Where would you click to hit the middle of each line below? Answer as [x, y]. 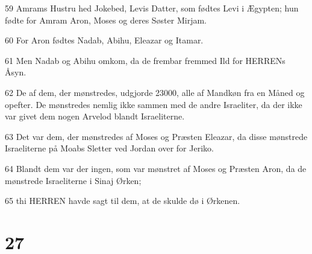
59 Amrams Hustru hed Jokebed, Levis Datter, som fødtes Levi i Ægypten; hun [152, 8]
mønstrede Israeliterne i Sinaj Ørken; [73, 180]
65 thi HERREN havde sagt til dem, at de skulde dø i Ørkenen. [123, 201]
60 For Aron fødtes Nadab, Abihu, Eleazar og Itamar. [104, 40]
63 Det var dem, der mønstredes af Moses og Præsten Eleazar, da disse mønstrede [156, 136]
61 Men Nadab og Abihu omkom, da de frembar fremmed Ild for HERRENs [145, 60]
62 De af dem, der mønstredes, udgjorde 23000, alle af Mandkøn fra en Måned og [155, 92]
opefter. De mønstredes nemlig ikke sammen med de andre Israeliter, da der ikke [154, 104]
